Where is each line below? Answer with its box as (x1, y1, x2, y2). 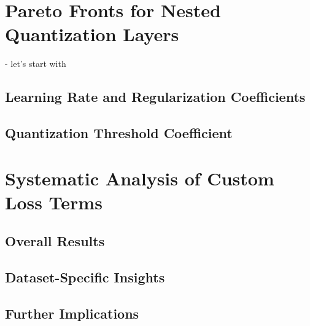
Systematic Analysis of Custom (5, 165, 274, 190)
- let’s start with (5, 57, 66, 70)
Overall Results (5, 231, 105, 250)
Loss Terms (5, 189, 103, 214)
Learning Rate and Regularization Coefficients (5, 87, 306, 106)
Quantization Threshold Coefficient (5, 123, 233, 142)
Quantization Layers (5, 21, 179, 47)
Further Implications (5, 303, 139, 322)
